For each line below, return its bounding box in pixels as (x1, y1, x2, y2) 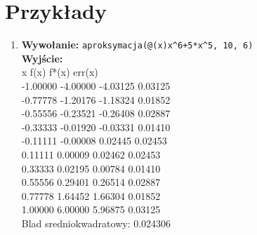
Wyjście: (21, 51, 63, 65)
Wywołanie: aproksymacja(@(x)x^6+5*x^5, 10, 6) (21, 37, 253, 52)
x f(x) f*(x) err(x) (21, 65, 98, 79)
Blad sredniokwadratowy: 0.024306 (21, 215, 171, 230)
